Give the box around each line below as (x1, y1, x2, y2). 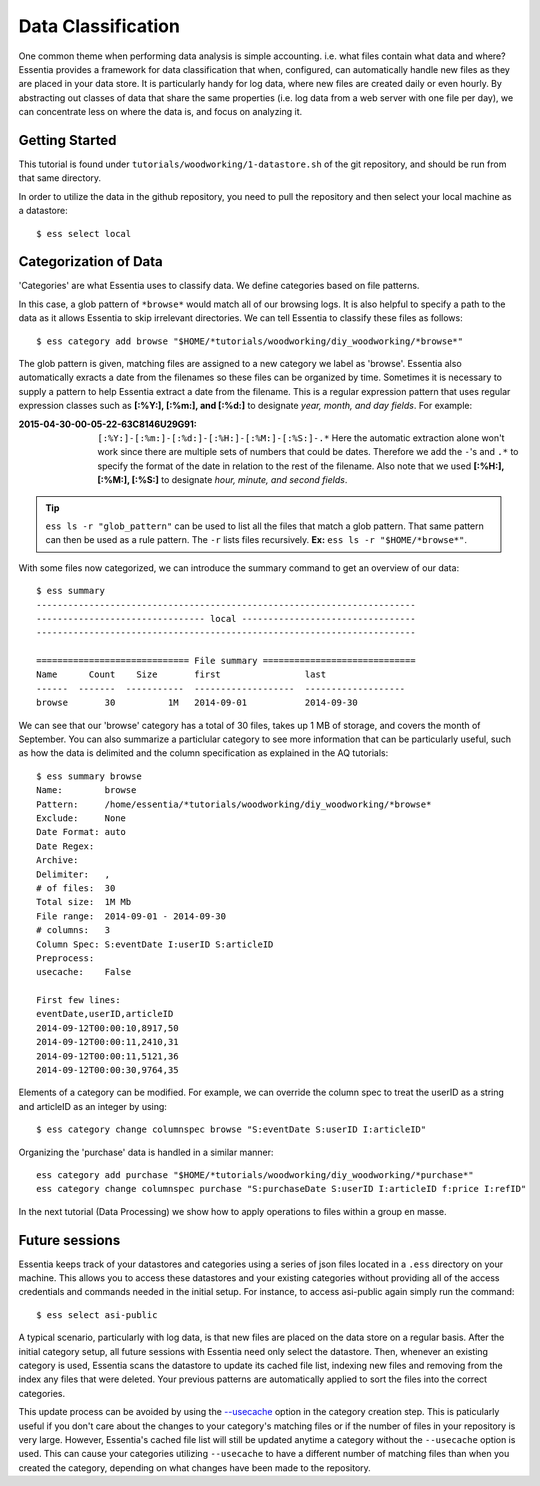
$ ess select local (36, 228, 132, 239)
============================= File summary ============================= (36, 655, 416, 667)
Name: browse (36, 785, 137, 796)
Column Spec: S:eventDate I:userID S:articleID (36, 938, 274, 950)
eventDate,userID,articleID (36, 1008, 174, 1020)
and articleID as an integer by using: (18, 1100, 167, 1112)
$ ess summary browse (36, 770, 142, 782)
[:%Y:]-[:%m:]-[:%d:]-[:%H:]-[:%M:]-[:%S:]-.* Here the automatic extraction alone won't (97, 432, 505, 444)
